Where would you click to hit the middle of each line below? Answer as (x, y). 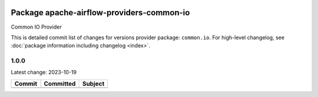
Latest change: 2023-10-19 (44, 72)
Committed (60, 84)
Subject (93, 84)
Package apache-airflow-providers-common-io (100, 13)
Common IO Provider (36, 27)
